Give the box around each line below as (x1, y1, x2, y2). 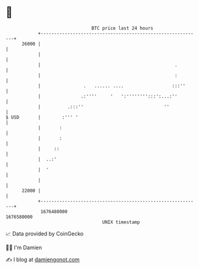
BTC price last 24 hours (91, 25, 153, 31)
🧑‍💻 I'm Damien (5, 244, 43, 251)
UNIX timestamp (102, 219, 140, 225)
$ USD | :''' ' (5, 114, 79, 120)
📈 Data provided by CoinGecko (5, 230, 84, 237)
